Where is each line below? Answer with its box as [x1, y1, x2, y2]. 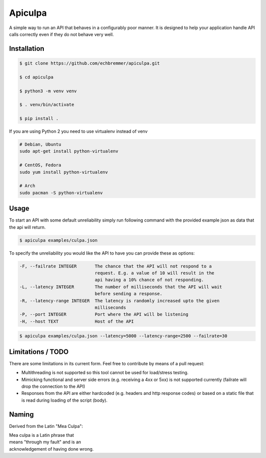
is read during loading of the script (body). [21, 397, 108, 403]
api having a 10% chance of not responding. [95, 277, 204, 283]
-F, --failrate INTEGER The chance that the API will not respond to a [19, 263, 212, 269]
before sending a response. [95, 291, 163, 297]
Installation [9, 44, 44, 53]
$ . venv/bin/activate [19, 102, 74, 108]
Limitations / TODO [9, 347, 69, 356]
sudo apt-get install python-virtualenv [19, 149, 118, 154]
